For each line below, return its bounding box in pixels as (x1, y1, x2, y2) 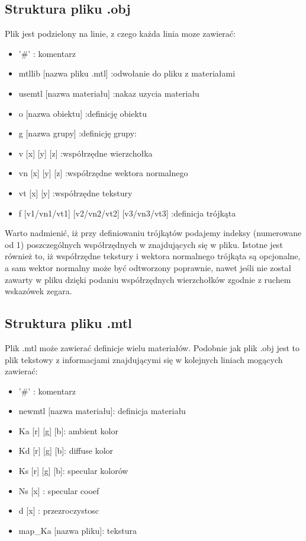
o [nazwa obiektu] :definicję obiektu (18, 107, 147, 119)
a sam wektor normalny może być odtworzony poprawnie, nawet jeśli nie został (5, 261, 292, 273)
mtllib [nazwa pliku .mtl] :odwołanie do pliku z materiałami (18, 67, 236, 79)
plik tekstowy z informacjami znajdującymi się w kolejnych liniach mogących (5, 353, 283, 365)
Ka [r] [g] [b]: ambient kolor (18, 424, 118, 437)
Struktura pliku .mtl (5, 314, 132, 332)
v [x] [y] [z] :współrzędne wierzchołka (18, 147, 153, 159)
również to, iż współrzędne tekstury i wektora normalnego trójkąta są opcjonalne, (5, 250, 301, 262)
